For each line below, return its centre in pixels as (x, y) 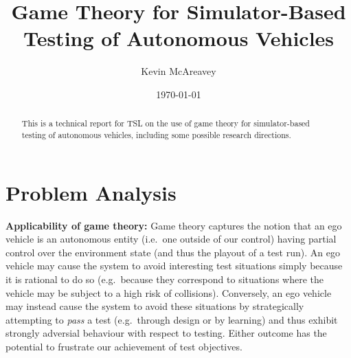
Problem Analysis (91, 192)
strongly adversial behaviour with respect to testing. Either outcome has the (166, 333)
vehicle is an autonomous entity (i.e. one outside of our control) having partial (171, 239)
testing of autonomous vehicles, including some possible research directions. (156, 134)
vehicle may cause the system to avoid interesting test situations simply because (174, 266)
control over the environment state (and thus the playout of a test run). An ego (173, 252)
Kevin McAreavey (179, 71)
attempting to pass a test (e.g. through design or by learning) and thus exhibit (172, 319)
